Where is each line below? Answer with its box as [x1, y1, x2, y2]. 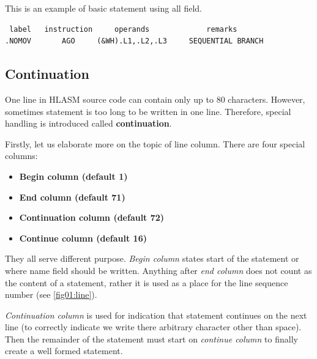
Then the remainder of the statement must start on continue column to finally [5, 332, 298, 345]
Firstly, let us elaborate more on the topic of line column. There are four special [5, 137, 305, 150]
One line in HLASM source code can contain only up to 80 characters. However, [5, 92, 305, 105]
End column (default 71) [19, 190, 125, 203]
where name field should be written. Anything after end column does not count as [5, 264, 312, 276]
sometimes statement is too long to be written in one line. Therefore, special [5, 105, 291, 117]
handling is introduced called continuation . [5, 117, 172, 130]
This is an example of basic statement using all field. [5, 2, 202, 14]
